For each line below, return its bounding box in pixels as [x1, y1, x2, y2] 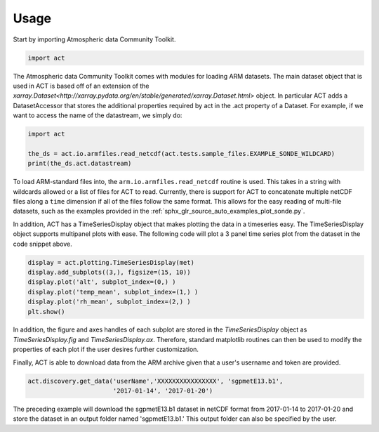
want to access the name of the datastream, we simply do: [13, 111, 182, 119]
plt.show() [27, 308, 65, 315]
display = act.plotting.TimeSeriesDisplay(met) [27, 258, 194, 266]
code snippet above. [13, 240, 73, 248]
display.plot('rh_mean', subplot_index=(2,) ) [27, 298, 191, 306]
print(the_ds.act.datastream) [27, 159, 132, 168]
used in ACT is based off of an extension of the [13, 81, 149, 90]
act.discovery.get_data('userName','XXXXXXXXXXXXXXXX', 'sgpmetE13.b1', [27, 377, 284, 385]
